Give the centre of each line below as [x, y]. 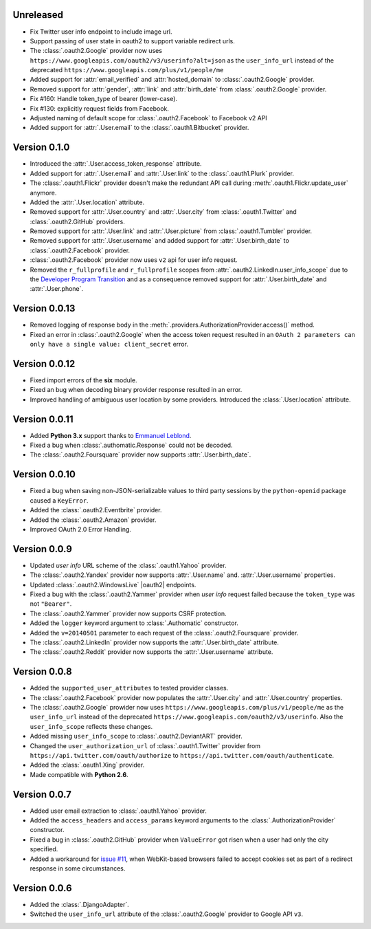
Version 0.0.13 [44, 308]
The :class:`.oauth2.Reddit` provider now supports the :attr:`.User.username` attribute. [151, 652]
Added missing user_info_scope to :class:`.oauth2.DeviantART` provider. [136, 736]
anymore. [43, 193]
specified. [44, 849]
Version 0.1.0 [41, 147]
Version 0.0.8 [42, 671]
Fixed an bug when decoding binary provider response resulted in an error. [136, 390]
